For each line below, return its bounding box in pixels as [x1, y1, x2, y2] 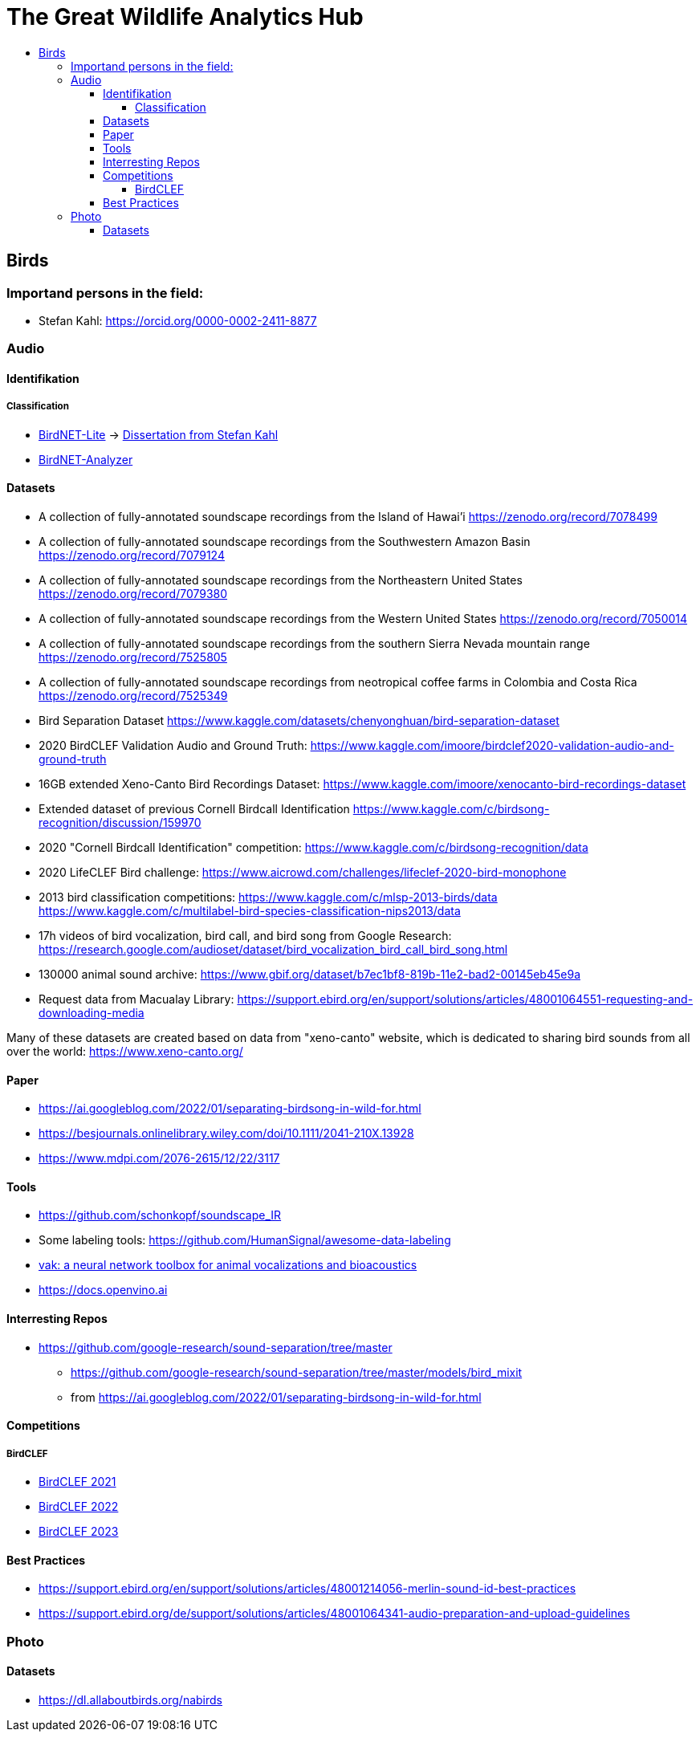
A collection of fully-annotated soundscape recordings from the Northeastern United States [39, 572, 523, 587]
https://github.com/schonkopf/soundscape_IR [39, 1208, 282, 1223]
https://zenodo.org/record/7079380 [39, 586, 228, 600]
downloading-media [39, 1005, 144, 1020]
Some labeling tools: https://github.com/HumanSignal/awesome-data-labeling [39, 1233, 451, 1248]
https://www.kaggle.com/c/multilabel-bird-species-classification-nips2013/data [39, 903, 461, 918]
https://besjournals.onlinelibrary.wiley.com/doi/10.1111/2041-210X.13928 [39, 1126, 414, 1141]
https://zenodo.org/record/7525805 [39, 649, 227, 664]
